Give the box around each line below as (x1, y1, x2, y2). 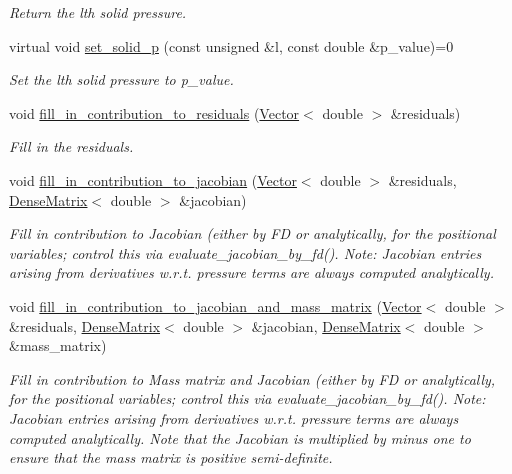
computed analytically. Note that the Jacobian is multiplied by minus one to (9, 427, 471, 448)
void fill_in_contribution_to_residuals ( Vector (9, 102, 300, 123)
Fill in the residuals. (9, 136, 134, 157)
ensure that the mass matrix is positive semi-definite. (9, 447, 333, 468)
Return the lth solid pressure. (9, 2, 187, 22)
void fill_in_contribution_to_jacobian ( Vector (9, 169, 297, 190)
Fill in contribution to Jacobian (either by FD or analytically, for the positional (9, 223, 496, 244)
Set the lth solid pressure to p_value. (9, 69, 234, 90)
